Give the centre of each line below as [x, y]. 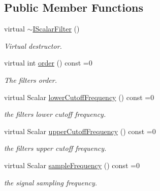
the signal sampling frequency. [51, 182]
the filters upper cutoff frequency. [55, 148]
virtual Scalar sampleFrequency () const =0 [72, 165]
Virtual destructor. [33, 45]
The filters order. [30, 79]
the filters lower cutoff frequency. [55, 114]
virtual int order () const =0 [48, 63]
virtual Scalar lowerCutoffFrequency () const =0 [79, 97]
